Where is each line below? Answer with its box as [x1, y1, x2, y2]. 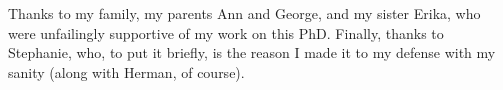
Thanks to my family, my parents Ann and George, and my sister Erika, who [8, 3, 481, 23]
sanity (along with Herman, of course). [8, 61, 245, 82]
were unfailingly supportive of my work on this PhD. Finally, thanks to [8, 22, 444, 43]
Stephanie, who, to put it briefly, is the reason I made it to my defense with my [8, 42, 496, 63]
